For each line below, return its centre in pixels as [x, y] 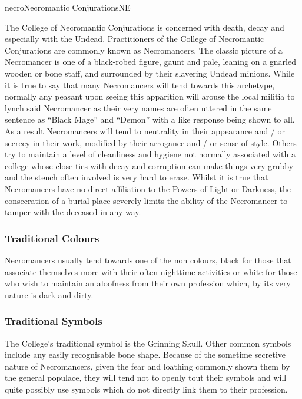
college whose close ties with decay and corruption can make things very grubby [149, 165]
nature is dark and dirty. [49, 294]
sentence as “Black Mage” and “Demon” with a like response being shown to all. [150, 119]
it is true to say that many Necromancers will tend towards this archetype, [140, 85]
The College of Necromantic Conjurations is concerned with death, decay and [145, 27]
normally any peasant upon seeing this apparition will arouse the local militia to [150, 96]
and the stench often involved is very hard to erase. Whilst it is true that [137, 177]
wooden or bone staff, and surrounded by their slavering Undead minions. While [150, 73]
